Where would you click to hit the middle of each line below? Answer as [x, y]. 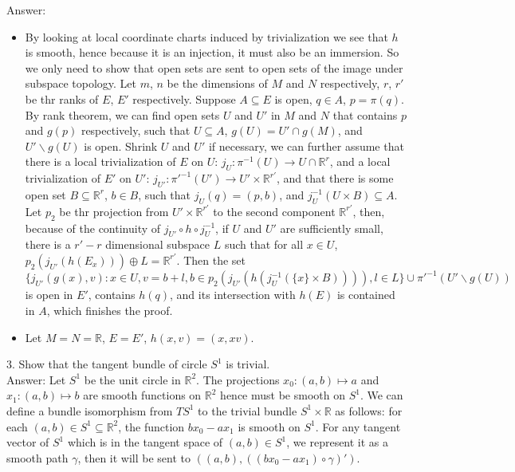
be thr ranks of [62, 98]
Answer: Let [36, 379]
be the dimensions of [217, 83]
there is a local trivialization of [100, 161]
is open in [49, 295]
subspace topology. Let [81, 83]
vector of [28, 442]
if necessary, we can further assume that [306, 146]
